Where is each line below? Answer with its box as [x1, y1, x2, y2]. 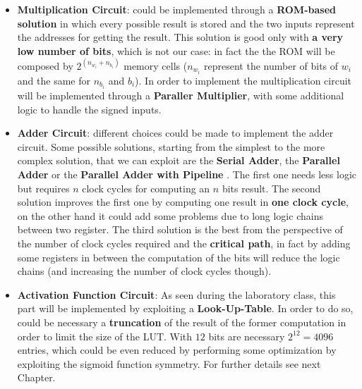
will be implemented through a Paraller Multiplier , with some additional [17, 88, 344, 103]
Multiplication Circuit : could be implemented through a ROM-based [17, 2, 336, 16]
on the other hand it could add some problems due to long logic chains [17, 208, 323, 223]
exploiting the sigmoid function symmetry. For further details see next [17, 356, 321, 371]
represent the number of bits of [204, 58, 339, 73]
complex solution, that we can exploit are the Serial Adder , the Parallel [17, 153, 340, 168]
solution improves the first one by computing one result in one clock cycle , [17, 194, 349, 209]
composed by [17, 58, 73, 73]
